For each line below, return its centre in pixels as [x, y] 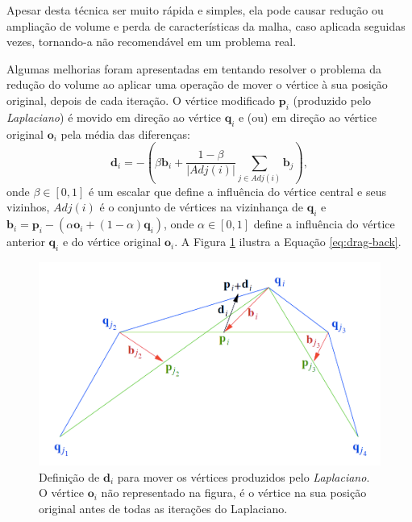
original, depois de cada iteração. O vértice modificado [141, 100]
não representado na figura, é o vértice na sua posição [234, 493]
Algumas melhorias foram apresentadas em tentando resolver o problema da [194, 68]
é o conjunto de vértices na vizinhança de [202, 207]
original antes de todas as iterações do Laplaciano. [163, 508]
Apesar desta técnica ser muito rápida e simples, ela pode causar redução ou [195, 10]
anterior [26, 242]
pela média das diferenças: [125, 134]
